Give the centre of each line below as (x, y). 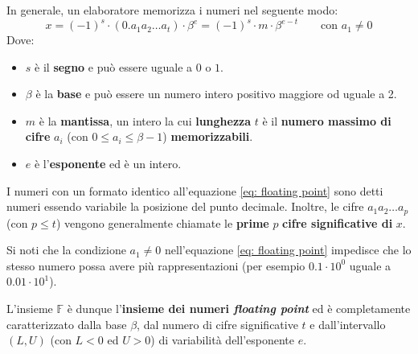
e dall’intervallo (348, 324)
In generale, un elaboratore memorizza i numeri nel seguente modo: (172, 10)
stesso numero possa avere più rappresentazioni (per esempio (156, 265)
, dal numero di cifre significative (217, 324)
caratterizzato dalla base (67, 324)
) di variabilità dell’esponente (222, 340)
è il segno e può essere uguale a (114, 66)
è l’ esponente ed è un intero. (108, 164)
